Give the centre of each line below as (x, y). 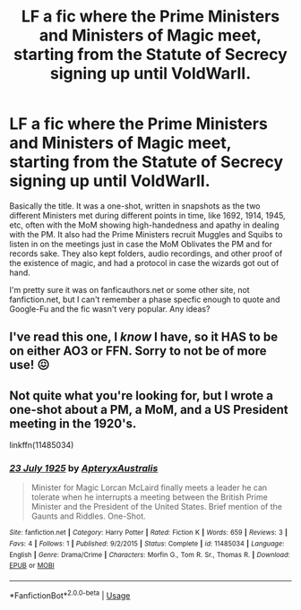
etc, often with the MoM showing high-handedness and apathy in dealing (144, 225)
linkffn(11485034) (42, 445)
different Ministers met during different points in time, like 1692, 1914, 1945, (147, 215)
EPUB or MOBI (32, 566)
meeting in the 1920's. (73, 423)
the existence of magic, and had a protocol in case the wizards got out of (144, 262)
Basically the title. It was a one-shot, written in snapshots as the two (135, 206)
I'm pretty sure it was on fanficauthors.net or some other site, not (129, 289)
